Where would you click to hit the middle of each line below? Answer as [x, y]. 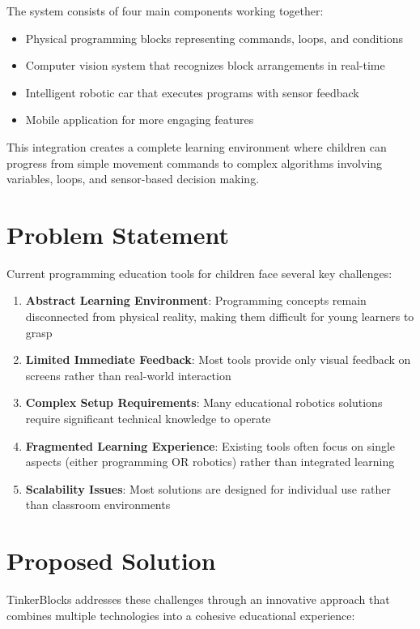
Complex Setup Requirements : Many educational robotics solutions [204, 402]
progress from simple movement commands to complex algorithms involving [195, 163]
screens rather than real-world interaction [128, 375]
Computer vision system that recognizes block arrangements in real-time [205, 65]
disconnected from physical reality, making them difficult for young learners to [220, 317]
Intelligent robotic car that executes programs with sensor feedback [192, 92]
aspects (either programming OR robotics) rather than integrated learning [210, 462]
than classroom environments [98, 505]
